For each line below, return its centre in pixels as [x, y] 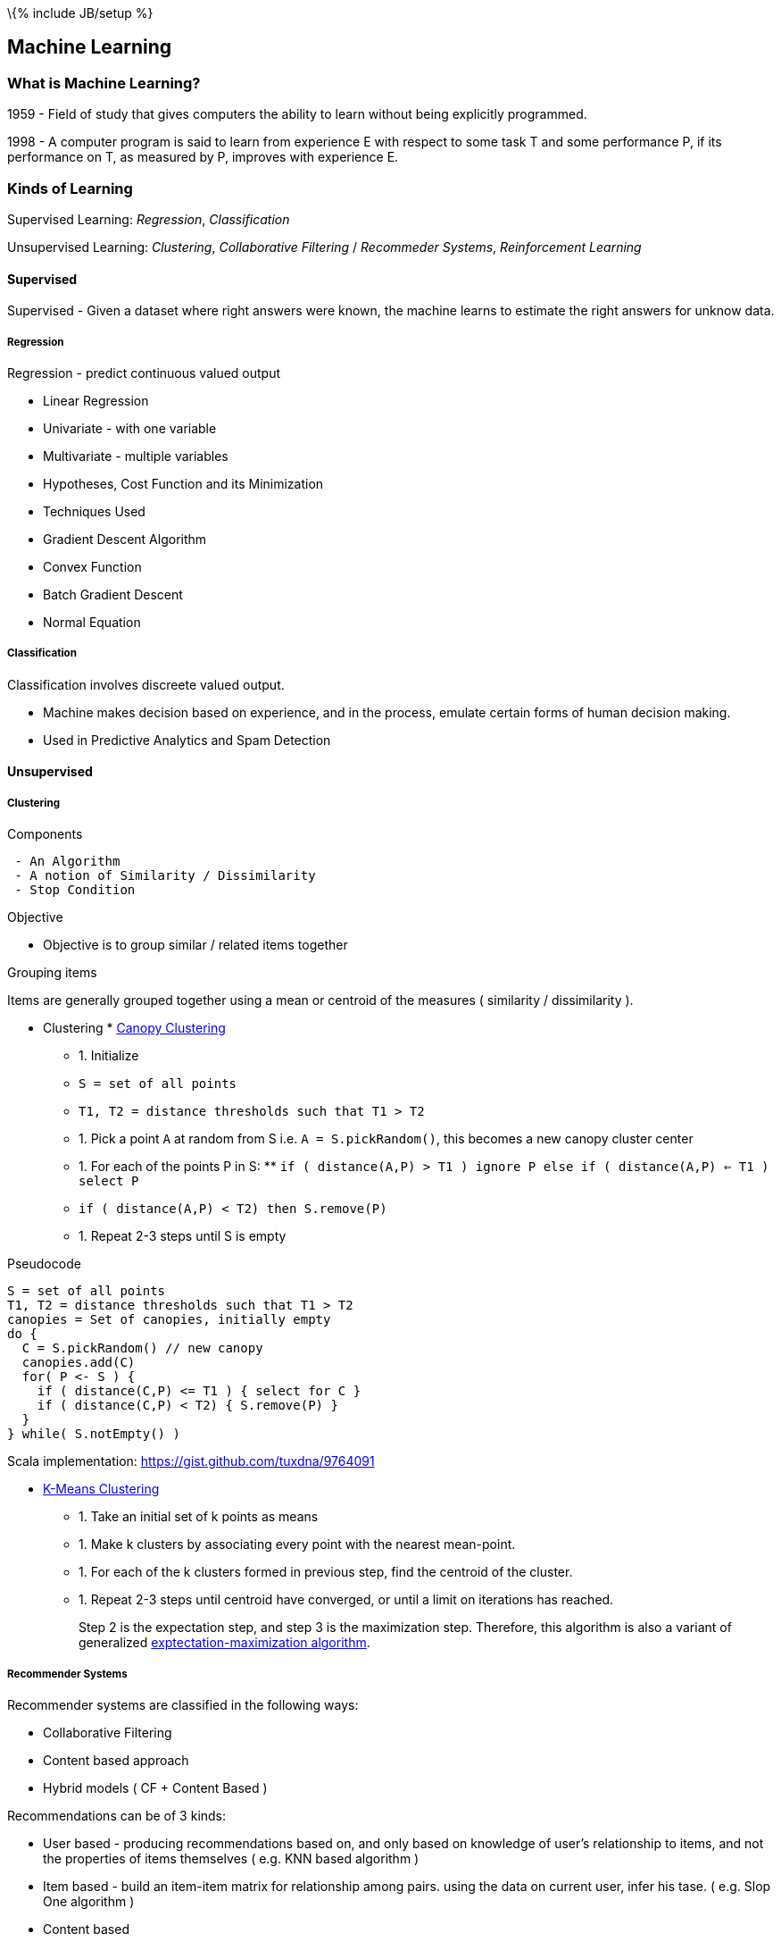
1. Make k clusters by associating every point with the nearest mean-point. [297, 1544]
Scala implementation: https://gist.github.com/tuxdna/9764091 [191, 1461]
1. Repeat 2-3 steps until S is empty [183, 1236]
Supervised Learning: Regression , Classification [149, 219]
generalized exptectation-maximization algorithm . [224, 1643]
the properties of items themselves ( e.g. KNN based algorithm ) [231, 1858]
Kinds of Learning [70, 188]
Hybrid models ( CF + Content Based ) [155, 1787]
